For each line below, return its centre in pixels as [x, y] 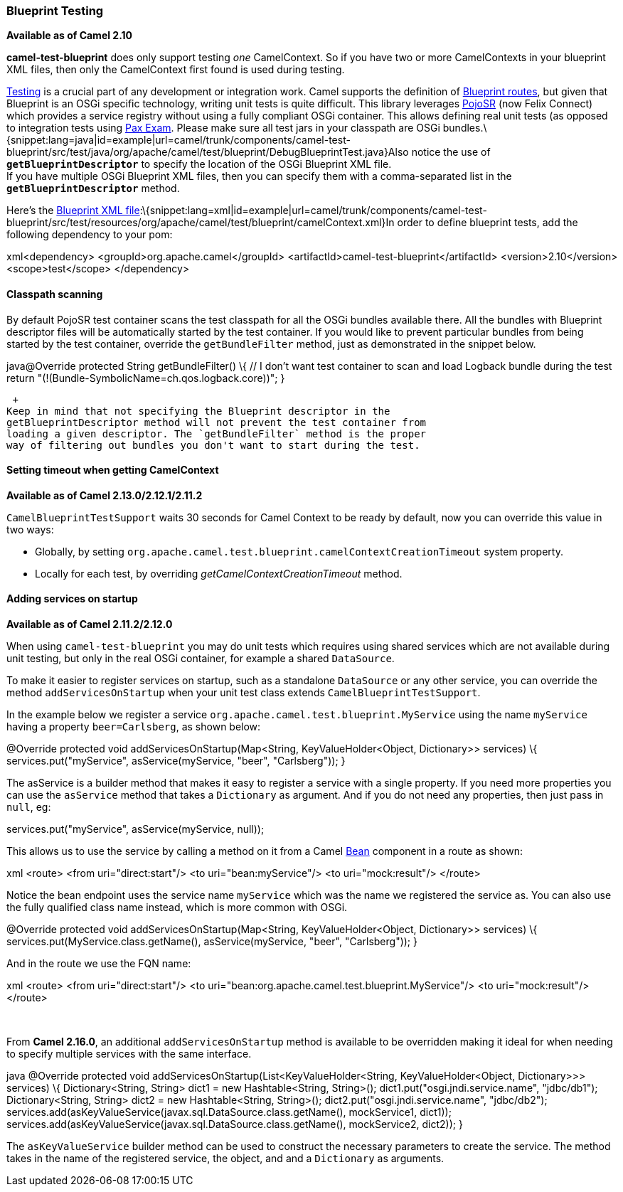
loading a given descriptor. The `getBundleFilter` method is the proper [217, 433]
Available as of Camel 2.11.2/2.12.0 [90, 624]
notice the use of [451, 152]
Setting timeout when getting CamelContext [113, 470]
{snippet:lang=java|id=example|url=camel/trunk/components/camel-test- [179, 140]
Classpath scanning [55, 294]
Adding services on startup [72, 599]
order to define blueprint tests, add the [488, 223]
